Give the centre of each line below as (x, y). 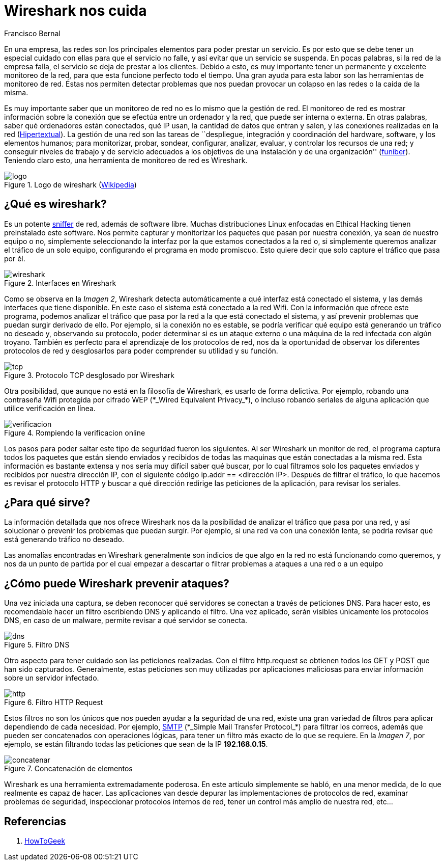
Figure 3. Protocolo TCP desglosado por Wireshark (89, 375)
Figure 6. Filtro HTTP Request (54, 702)
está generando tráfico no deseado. (64, 539)
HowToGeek (45, 841)
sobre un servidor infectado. (52, 678)
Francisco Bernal (32, 33)
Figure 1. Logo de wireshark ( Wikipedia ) (70, 184)
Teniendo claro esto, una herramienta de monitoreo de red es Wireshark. (126, 160)
